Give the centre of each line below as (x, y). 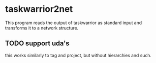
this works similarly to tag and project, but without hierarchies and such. (78, 55)
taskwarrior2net (39, 9)
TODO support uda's (37, 44)
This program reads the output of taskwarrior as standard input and (74, 23)
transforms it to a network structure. (42, 28)
